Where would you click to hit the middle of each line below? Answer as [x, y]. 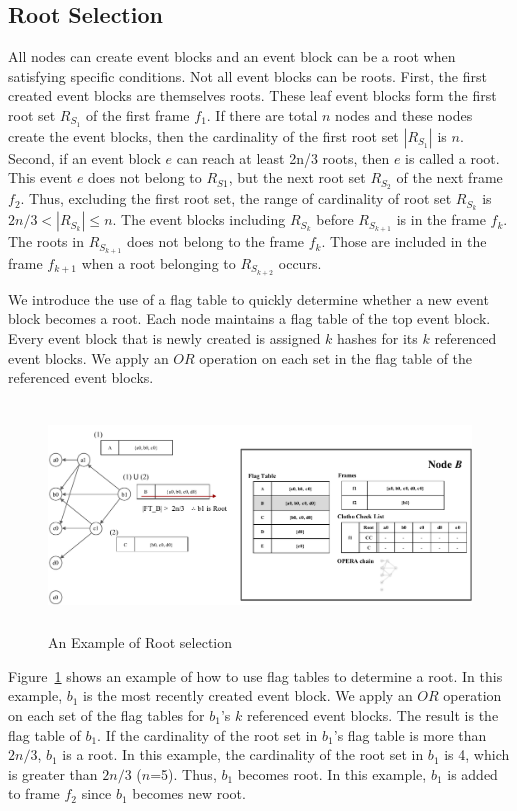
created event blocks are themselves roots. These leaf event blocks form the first [252, 95]
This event [40, 177]
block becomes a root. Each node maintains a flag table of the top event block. [249, 318]
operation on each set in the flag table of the [336, 357]
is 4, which [477, 754]
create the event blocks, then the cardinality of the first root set [203, 135]
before [335, 219]
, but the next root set [297, 177]
